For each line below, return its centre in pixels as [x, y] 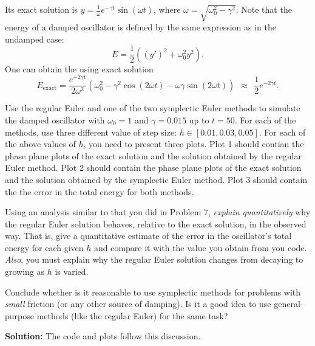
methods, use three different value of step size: [91, 132]
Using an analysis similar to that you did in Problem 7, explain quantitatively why [158, 212]
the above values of [40, 144]
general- [289, 304]
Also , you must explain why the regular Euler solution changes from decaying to [154, 259]
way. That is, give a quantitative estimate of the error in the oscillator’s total [148, 236]
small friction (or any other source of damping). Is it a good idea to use [138, 304]
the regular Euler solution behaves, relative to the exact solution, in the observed [156, 223]
